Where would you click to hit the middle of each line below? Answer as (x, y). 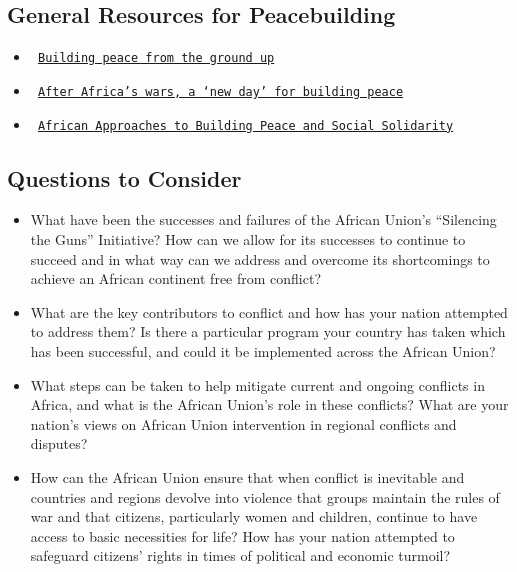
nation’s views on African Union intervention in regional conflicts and (243, 423)
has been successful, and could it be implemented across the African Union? (263, 350)
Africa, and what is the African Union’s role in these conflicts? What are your (269, 404)
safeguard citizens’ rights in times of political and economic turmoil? (240, 555)
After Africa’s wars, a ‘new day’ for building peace (220, 91)
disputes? (59, 443)
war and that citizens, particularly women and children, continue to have (254, 516)
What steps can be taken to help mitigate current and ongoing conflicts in (257, 384)
